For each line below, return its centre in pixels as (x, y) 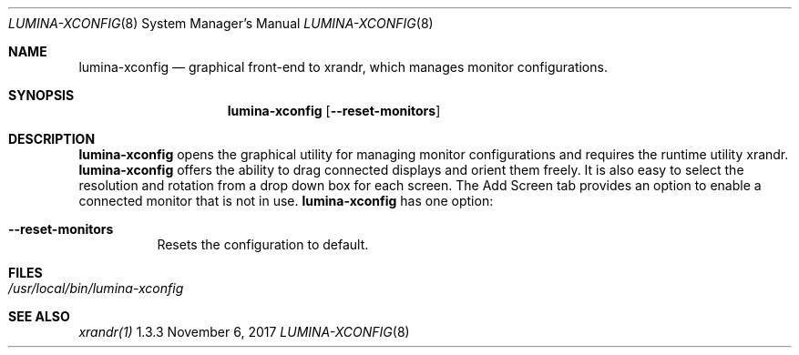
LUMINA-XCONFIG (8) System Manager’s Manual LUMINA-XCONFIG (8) (221, 23)
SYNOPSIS (41, 95)
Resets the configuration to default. (263, 244)
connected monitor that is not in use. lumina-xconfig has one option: (286, 201)
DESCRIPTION (52, 139)
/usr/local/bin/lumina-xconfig (96, 288)
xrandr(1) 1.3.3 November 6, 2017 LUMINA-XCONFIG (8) (244, 332)
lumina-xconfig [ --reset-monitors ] (334, 111)
